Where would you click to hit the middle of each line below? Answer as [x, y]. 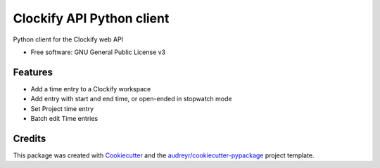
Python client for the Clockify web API [68, 39]
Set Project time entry [62, 108]
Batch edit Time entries [64, 119]
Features [33, 72]
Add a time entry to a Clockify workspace [91, 89]
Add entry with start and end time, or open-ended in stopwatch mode [131, 99]
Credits [30, 138]
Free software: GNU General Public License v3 [98, 52]
